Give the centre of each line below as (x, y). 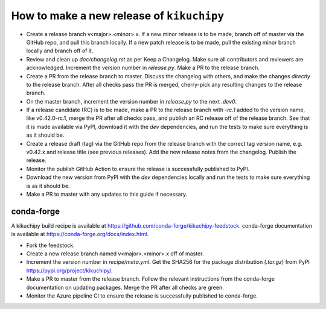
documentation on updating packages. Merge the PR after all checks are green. (125, 287)
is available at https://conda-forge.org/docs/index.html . (80, 234)
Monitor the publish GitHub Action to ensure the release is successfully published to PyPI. (138, 169)
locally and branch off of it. (60, 51)
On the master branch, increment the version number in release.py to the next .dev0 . (132, 101)
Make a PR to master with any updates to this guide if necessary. (107, 194)
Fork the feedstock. (50, 245)
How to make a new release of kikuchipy (118, 16)
